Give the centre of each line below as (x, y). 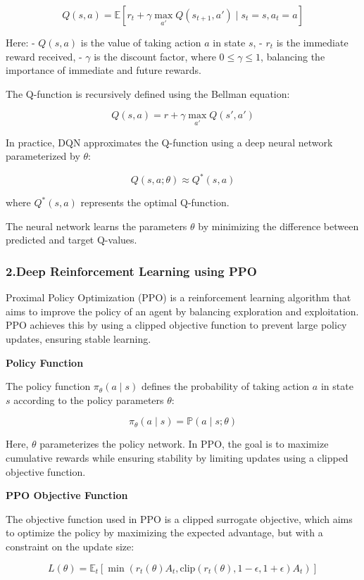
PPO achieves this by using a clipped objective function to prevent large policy (176, 325)
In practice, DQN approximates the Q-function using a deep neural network (169, 142)
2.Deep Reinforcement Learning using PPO (131, 271)
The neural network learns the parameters (96, 226)
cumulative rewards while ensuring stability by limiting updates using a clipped (177, 458)
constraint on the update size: (70, 546)
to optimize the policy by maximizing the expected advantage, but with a (164, 532)
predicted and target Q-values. (71, 240)
